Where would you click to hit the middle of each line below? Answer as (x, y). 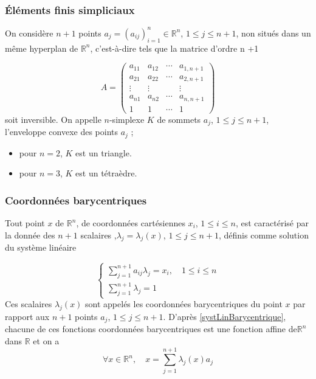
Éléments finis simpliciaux (70, 9)
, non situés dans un (273, 33)
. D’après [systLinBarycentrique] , (225, 316)
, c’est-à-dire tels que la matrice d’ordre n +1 (174, 48)
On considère (29, 33)
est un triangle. (104, 152)
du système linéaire (41, 247)
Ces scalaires (29, 304)
